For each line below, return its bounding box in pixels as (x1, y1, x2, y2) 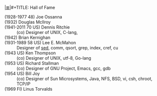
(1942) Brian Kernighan (4, 34, 51, 40)
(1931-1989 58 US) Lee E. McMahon (4, 40, 76, 46)
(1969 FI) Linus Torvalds (4, 86, 53, 92)
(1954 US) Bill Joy (4, 71, 40, 76)
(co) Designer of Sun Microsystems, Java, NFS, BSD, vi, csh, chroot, (16, 76, 153, 81)
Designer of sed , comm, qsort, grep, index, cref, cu (16, 45, 119, 50)
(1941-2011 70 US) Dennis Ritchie (4, 24, 70, 30)
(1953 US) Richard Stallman (4, 61, 59, 66)
